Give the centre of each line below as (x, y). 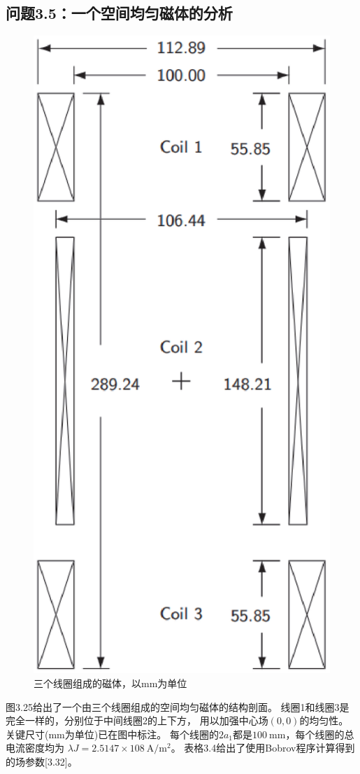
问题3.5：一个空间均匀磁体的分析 (119, 13)
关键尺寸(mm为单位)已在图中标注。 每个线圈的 (112, 734)
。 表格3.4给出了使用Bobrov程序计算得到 (263, 748)
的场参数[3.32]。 (42, 761)
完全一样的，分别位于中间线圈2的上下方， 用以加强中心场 (137, 720)
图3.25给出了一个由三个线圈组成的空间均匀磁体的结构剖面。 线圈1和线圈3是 (178, 706)
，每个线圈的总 (320, 734)
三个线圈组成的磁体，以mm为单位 (110, 683)
